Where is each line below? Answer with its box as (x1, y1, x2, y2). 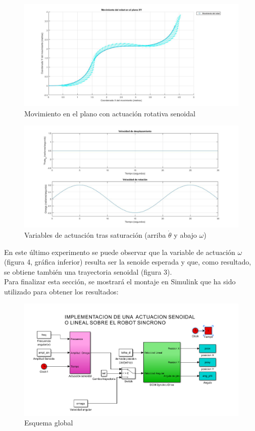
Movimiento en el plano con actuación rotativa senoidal (24, 108, 195, 118)
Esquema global (24, 417, 73, 428)
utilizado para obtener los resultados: (4, 286, 119, 296)
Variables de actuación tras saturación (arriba (24, 229, 166, 240)
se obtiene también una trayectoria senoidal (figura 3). (4, 266, 172, 277)
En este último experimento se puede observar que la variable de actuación (4, 246, 235, 257)
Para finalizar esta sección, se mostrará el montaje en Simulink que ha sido (4, 276, 236, 287)
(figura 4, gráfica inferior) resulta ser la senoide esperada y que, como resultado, (4, 256, 251, 267)
